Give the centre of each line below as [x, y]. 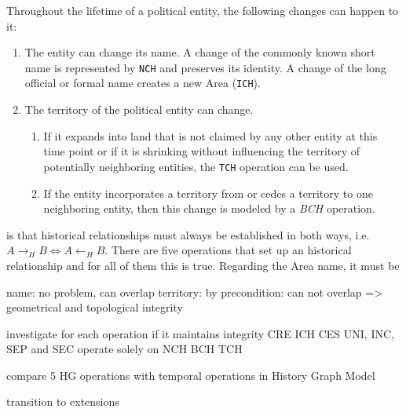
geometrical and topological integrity [95, 307]
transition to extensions [63, 401]
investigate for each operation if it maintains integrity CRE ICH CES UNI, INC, [200, 333]
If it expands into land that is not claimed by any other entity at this [210, 135]
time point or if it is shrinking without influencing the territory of [202, 151]
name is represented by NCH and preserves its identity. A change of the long [205, 67]
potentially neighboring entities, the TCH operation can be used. [196, 166]
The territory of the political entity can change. [139, 109]
